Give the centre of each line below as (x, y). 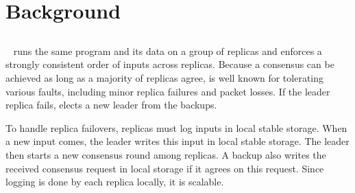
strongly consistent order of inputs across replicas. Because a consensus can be (170, 64)
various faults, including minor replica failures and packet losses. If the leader (168, 91)
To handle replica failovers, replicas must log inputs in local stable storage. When (176, 127)
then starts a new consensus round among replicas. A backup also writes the (166, 154)
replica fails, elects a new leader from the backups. (111, 105)
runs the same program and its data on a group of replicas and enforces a (168, 50)
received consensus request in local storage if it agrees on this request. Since (165, 168)
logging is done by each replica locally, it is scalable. (115, 182)
